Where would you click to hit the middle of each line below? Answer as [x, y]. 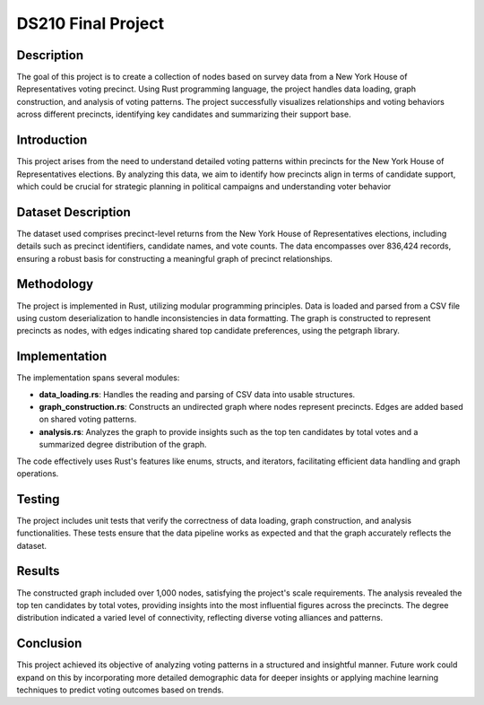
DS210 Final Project [91, 23]
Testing [38, 499]
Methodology [55, 284]
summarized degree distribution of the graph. [123, 445]
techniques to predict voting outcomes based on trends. [120, 690]
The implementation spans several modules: [98, 378]
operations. [38, 473]
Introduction [52, 140]
